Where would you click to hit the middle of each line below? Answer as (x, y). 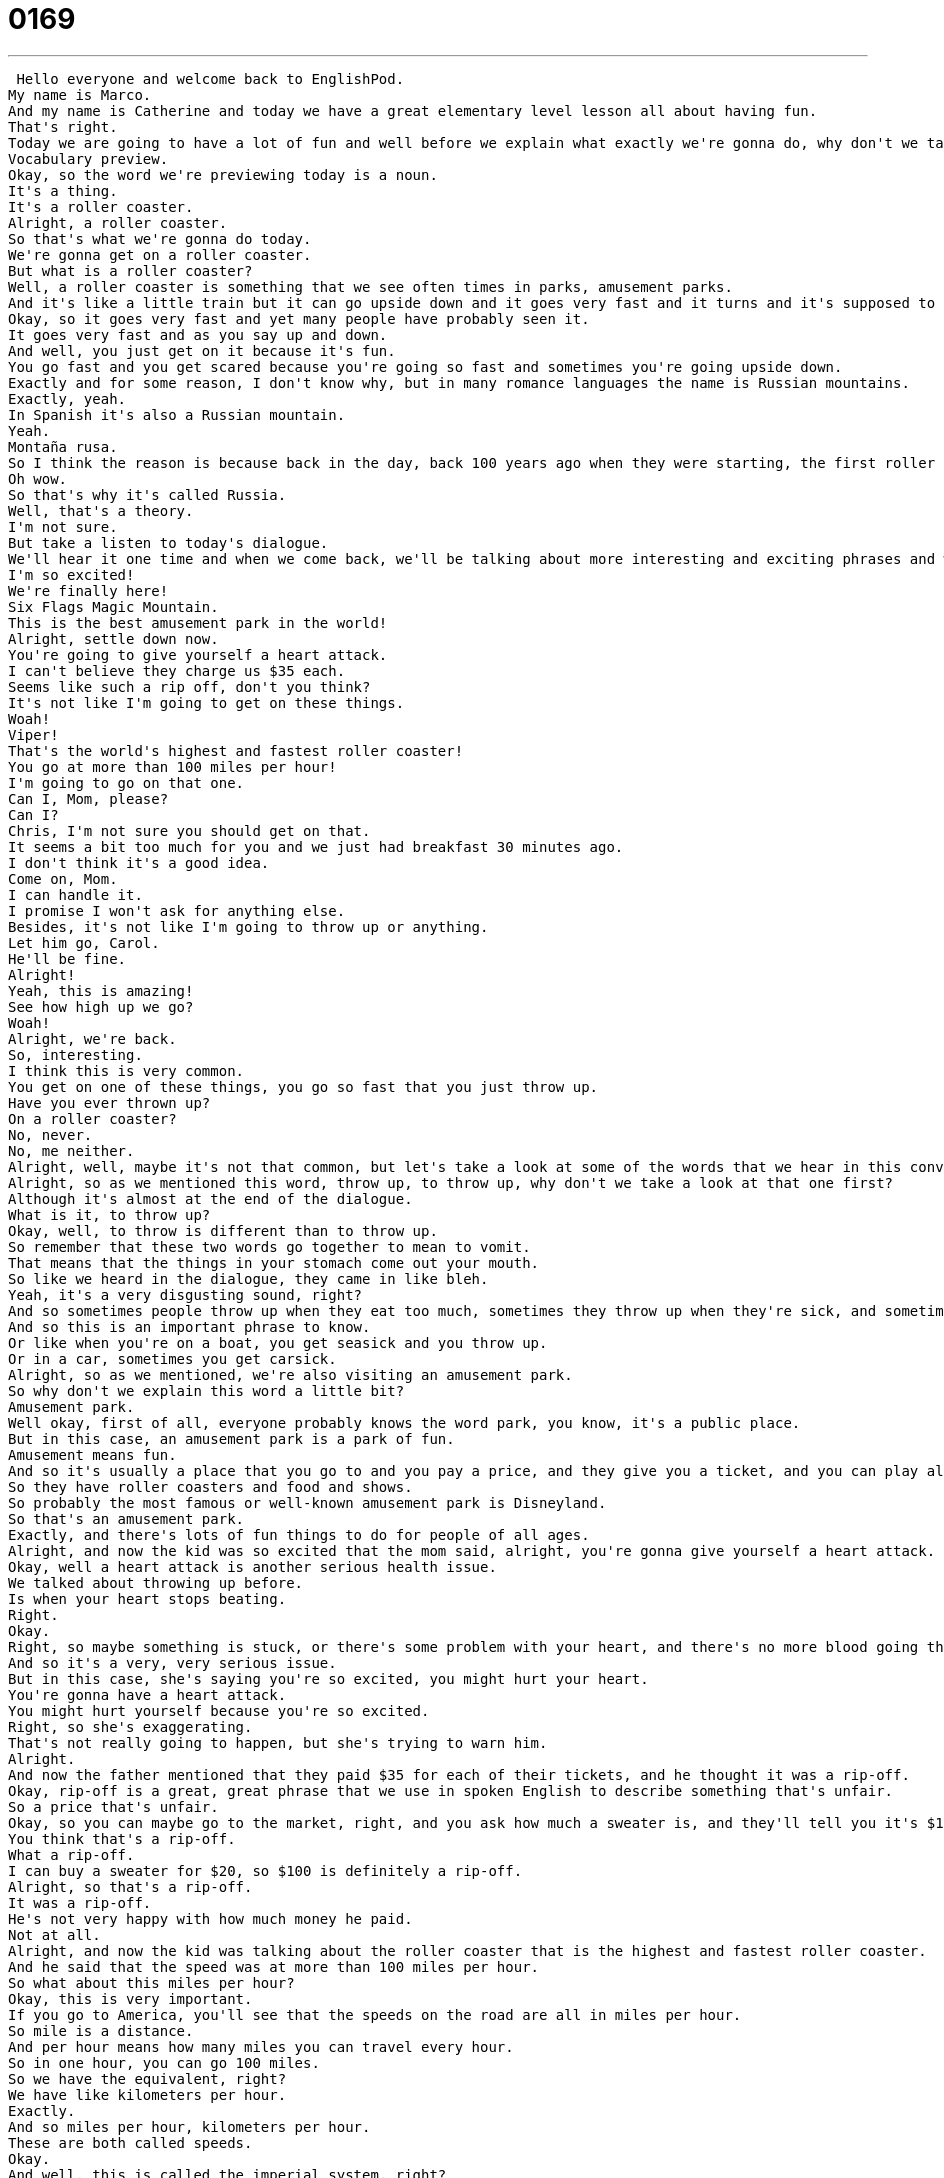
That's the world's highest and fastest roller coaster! (236, 750)
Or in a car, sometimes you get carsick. (172, 1358)
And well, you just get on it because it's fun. (202, 350)
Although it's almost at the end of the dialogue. (210, 1198)
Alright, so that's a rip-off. (130, 1886)
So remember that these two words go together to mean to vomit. (269, 1246)
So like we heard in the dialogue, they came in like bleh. (248, 1278)
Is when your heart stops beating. (147, 1598)
